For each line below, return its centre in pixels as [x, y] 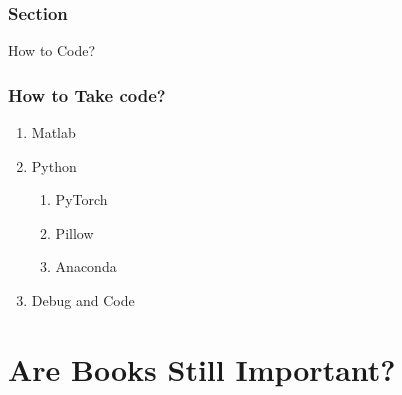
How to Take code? [87, 94]
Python [54, 165]
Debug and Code [83, 300]
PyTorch [81, 199]
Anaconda [86, 266]
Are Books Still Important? [202, 368]
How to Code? [52, 50]
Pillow [74, 232]
